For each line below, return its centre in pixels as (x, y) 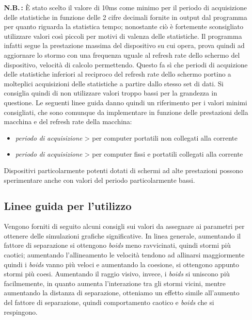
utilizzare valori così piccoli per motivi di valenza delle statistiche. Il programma (123, 36)
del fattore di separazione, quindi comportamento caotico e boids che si (109, 302)
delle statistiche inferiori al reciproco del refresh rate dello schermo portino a (118, 74)
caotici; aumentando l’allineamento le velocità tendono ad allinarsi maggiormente (124, 255)
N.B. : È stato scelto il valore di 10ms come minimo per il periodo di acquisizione (126, 7)
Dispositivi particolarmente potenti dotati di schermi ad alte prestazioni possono (124, 170)
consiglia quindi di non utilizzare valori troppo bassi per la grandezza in (110, 93)
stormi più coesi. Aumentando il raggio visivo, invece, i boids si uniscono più (117, 274)
